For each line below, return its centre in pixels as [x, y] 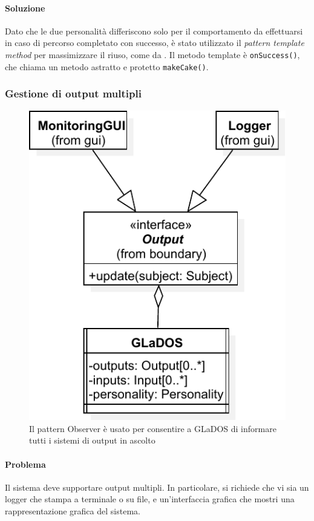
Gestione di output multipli [73, 93]
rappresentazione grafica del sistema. [73, 510]
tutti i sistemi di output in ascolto [92, 440]
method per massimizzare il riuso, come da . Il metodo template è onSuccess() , [152, 54]
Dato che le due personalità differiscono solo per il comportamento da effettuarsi [154, 31]
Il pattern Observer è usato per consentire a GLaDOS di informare [153, 428]
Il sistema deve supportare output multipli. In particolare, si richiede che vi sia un [157, 487]
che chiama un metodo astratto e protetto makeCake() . [107, 66]
